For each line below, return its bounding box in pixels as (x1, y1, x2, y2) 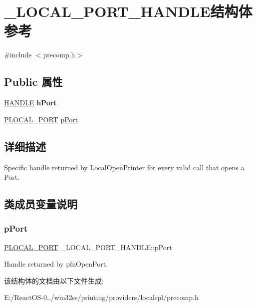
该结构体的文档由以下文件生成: (4, 275, 104, 286)
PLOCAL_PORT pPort (4, 114, 78, 124)
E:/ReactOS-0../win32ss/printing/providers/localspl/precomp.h (4, 292, 199, 303)
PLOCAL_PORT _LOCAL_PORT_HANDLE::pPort (4, 242, 172, 252)
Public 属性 (4, 74, 63, 89)
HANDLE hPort (4, 97, 57, 108)
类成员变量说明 (4, 196, 77, 212)
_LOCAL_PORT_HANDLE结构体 (4, 1, 253, 21)
